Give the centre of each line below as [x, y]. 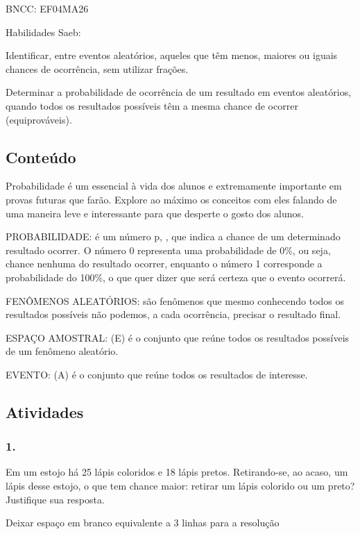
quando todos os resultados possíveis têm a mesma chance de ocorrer [152, 105]
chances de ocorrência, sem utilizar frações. [97, 68]
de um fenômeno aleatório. [62, 351]
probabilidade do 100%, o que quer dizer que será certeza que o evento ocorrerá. [176, 277]
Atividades [45, 411]
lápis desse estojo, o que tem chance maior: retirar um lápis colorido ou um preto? [180, 486]
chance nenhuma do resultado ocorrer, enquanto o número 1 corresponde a [164, 264]
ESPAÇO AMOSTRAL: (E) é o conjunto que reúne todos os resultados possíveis [178, 337]
